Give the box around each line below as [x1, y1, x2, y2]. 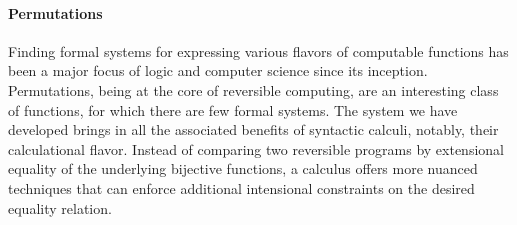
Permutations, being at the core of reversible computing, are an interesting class [8, 79, 499, 100]
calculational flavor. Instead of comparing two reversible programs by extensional [8, 138, 504, 159]
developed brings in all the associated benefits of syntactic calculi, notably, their [8, 119, 499, 140]
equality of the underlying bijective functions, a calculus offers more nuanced [8, 158, 478, 179]
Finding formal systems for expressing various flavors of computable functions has [8, 40, 509, 61]
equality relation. [8, 197, 112, 218]
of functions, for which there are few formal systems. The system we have [8, 99, 458, 120]
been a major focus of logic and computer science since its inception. [8, 60, 428, 81]
